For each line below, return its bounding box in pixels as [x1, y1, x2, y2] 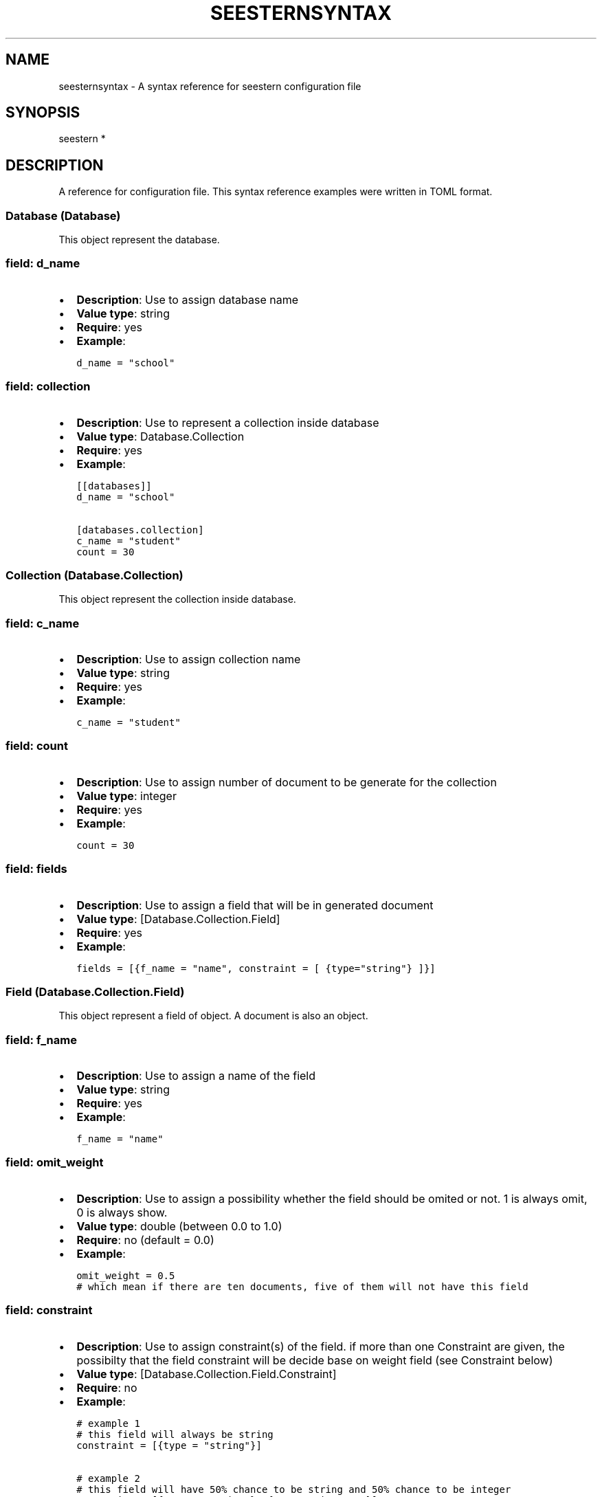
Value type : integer [76, 788, 177, 803]
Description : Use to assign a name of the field [76, 1069, 316, 1083]
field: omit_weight [5, 1155, 104, 1170]
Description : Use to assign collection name [76, 652, 301, 667]
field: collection [5, 379, 91, 394]
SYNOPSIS [5, 104, 80, 122]
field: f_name [5, 1032, 77, 1047]
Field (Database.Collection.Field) [5, 984, 185, 999]
